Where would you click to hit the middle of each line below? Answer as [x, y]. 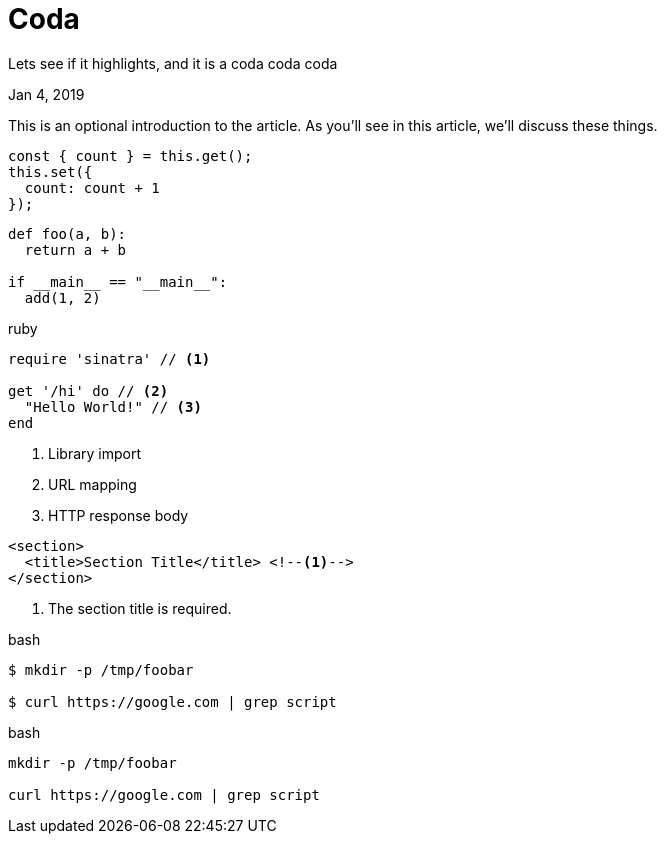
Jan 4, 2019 [46, 94]
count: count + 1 [92, 187]
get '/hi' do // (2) [88, 390]
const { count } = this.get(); [130, 155]
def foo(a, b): [67, 233]
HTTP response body [118, 515]
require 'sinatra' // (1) [109, 358]
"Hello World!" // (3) [113, 406]
